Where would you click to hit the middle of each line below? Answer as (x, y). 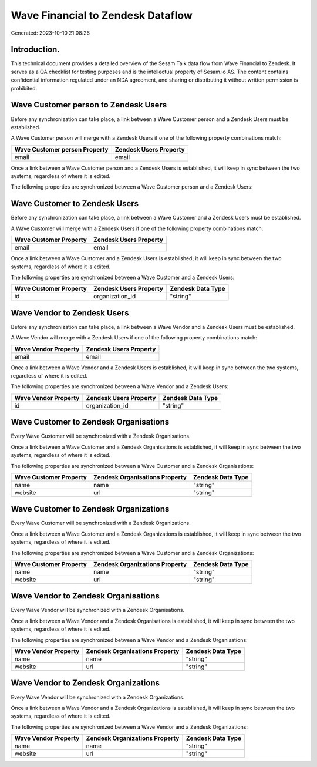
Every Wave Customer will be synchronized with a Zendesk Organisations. (101, 436)
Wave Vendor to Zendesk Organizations (85, 683)
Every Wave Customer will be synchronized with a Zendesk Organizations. (101, 523)
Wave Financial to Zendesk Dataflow (102, 15)
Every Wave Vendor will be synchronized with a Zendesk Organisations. (98, 610)
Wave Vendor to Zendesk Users (70, 313)
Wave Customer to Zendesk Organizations (90, 509)
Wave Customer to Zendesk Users (75, 203)
